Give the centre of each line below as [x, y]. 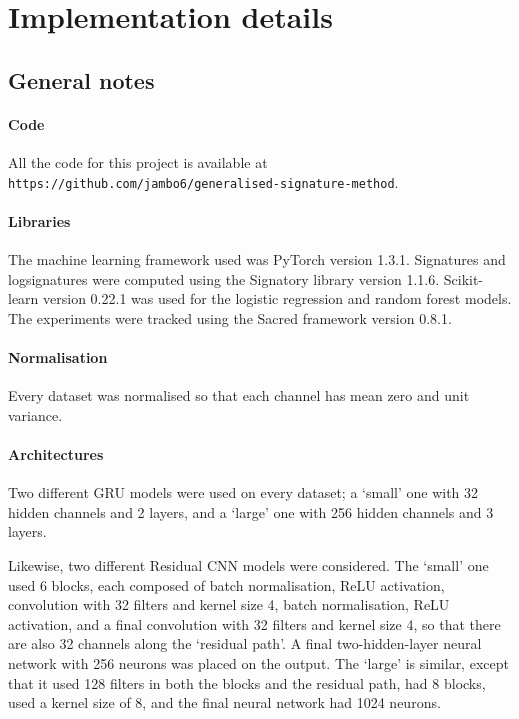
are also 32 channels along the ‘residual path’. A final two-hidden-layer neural [245, 643]
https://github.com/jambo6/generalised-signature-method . [203, 181]
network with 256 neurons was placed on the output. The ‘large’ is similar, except [258, 662]
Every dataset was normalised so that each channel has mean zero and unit [239, 395]
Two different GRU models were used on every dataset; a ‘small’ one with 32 [243, 492]
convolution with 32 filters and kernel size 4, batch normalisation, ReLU [229, 604]
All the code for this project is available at [138, 161]
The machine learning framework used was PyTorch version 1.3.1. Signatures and [257, 259]
